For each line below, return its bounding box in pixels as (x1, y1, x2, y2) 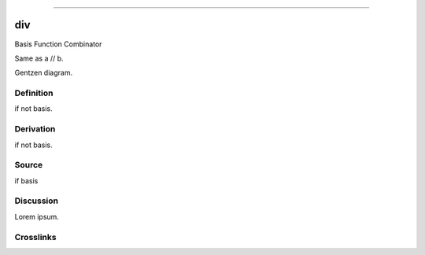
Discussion (14, 195, 59, 206)
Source (14, 160, 43, 171)
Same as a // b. (14, 54, 64, 63)
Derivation (14, 124, 56, 135)
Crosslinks (14, 231, 57, 242)
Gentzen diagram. (14, 68, 73, 78)
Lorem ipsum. (14, 212, 59, 221)
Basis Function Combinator (14, 39, 102, 49)
